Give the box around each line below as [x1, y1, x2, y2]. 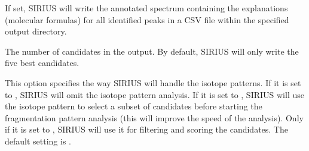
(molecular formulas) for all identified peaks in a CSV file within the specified [5, 13, 289, 26]
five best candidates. [5, 56, 79, 69]
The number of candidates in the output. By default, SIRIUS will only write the [5, 45, 299, 57]
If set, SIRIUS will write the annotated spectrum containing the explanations [5, 2, 288, 14]
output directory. [5, 25, 67, 37]
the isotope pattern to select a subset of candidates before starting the [5, 100, 262, 112]
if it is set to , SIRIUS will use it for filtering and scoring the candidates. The [5, 123, 288, 136]
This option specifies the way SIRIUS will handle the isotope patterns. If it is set [5, 76, 301, 89]
